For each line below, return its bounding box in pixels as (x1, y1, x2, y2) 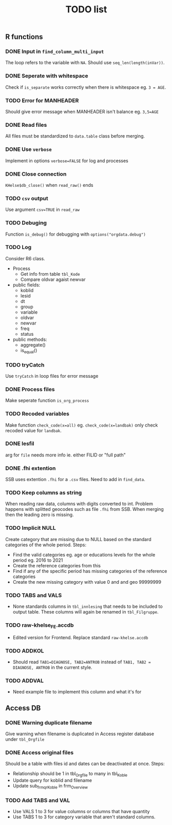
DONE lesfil (5, 440, 34, 447)
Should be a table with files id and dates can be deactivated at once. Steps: (5, 761, 165, 767)
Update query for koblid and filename (12, 777, 92, 783)
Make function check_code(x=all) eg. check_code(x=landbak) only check (5, 422, 158, 428)
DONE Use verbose (5, 146, 52, 153)
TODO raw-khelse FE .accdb (5, 621, 74, 630)
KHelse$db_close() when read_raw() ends (5, 182, 93, 188)
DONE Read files (5, 122, 47, 128)
